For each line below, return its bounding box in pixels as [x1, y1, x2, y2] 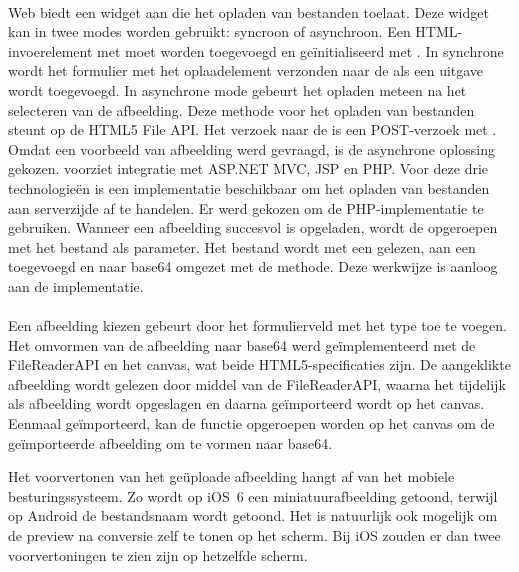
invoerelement [8, 40, 93, 61]
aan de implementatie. [8, 275, 144, 296]
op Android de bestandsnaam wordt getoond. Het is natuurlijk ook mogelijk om [8, 505, 498, 526]
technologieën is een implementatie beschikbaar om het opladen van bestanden [8, 177, 490, 198]
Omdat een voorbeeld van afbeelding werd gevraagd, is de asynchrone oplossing [8, 138, 495, 159]
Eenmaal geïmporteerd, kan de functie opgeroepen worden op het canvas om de [8, 413, 495, 434]
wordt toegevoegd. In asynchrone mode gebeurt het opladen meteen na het [8, 79, 467, 100]
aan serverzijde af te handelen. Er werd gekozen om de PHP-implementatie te [8, 197, 484, 218]
